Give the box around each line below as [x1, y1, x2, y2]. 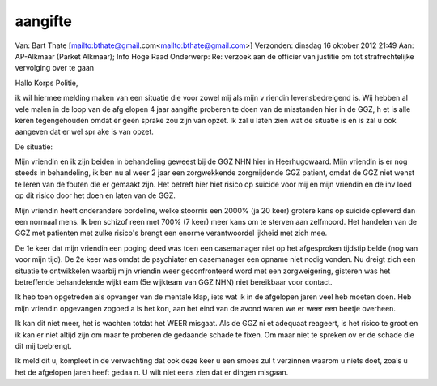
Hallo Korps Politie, [15, 78, 78, 88]
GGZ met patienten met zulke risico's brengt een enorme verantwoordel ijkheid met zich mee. [15, 228, 328, 238]
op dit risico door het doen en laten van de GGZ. [15, 191, 176, 200]
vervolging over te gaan [15, 63, 95, 73]
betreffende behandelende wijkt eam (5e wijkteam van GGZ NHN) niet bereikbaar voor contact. [15, 277, 333, 287]
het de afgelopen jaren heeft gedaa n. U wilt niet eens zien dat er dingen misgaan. [15, 367, 289, 377]
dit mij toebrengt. [15, 341, 72, 350]
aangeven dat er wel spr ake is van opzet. [15, 127, 154, 137]
